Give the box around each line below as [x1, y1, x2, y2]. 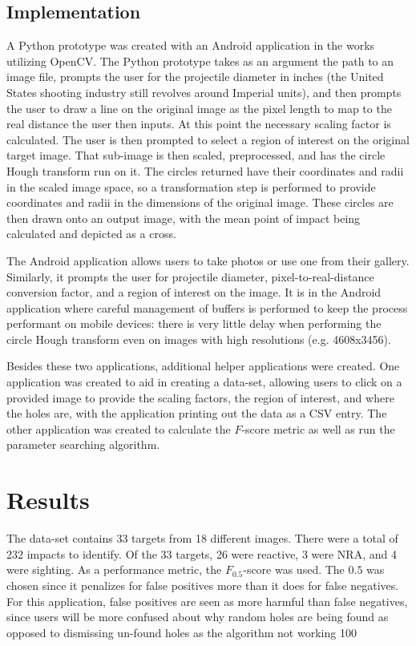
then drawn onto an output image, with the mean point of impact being [6, 209, 361, 226]
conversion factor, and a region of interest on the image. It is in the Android [6, 284, 382, 301]
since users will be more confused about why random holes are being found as [6, 608, 389, 625]
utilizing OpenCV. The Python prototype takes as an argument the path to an [6, 52, 394, 69]
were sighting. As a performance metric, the [6, 561, 222, 578]
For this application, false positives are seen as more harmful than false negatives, [6, 592, 408, 609]
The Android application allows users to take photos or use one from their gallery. [6, 252, 410, 268]
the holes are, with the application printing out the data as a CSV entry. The [6, 405, 387, 422]
